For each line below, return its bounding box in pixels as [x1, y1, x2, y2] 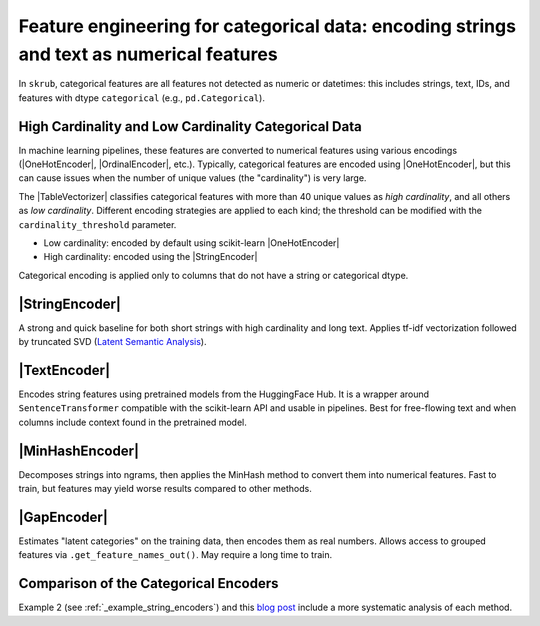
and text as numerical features [18, 43, 279, 65]
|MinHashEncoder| [18, 442, 140, 459]
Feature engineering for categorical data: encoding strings [18, 15, 517, 37]
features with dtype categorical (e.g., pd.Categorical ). [18, 91, 265, 104]
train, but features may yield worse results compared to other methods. [18, 483, 312, 495]
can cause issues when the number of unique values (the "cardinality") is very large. [18, 172, 367, 184]
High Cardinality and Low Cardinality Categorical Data [18, 118, 362, 135]
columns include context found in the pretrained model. [18, 416, 247, 428]
